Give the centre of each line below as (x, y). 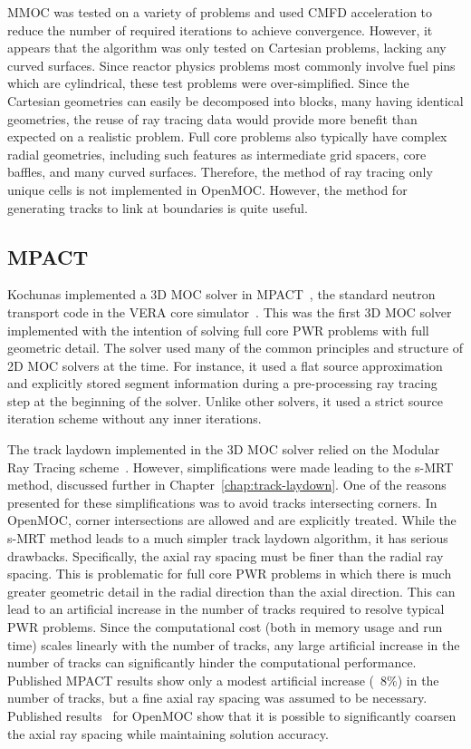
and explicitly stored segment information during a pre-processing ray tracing (222, 383)
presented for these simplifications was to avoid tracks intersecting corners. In (222, 502)
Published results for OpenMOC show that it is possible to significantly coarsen (232, 715)
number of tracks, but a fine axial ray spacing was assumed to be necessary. (217, 698)
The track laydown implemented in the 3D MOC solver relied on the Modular (224, 449)
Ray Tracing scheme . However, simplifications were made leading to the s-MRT (231, 467)
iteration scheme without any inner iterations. (135, 418)
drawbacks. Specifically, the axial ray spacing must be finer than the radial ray (226, 555)
